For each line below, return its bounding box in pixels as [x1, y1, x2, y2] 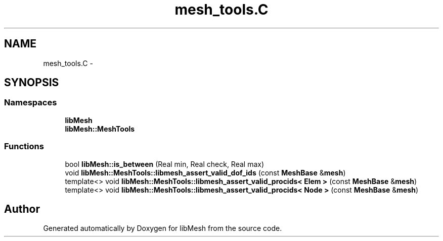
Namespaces [4, 97, 57, 108]
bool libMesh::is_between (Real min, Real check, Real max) [65, 159, 264, 168]
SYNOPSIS [4, 76, 59, 89]
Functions [4, 141, 44, 152]
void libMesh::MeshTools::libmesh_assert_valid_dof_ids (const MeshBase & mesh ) [65, 168, 346, 177]
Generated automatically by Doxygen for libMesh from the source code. [43, 224, 282, 233]
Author [4, 202, 40, 215]
